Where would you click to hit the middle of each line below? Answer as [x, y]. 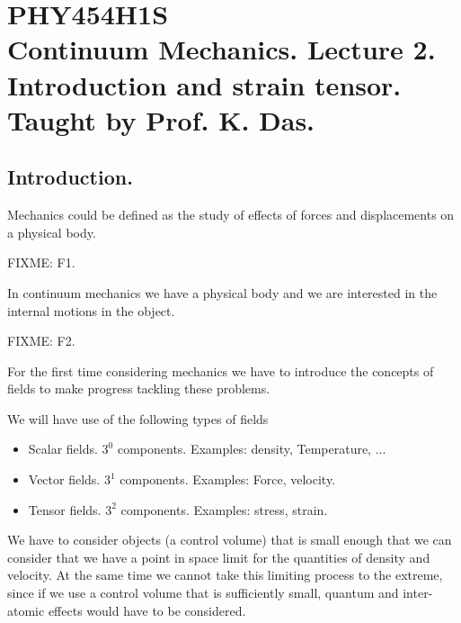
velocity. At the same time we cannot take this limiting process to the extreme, [225, 575]
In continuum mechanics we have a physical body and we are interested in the [222, 292]
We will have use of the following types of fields [138, 418]
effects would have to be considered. [147, 610]
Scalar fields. [63, 449]
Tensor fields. [65, 509]
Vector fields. [64, 479]
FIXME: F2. [41, 341]
